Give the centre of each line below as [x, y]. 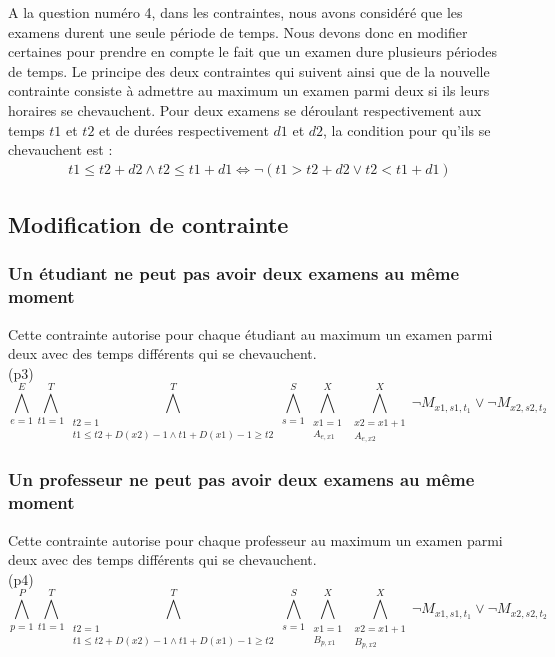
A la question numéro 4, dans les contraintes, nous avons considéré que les [235, 12]
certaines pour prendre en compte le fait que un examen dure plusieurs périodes [253, 51]
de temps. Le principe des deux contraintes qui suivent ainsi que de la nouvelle [249, 70]
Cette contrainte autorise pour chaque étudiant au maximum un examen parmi [250, 333]
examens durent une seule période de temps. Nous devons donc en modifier [238, 31]
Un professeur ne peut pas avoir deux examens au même [241, 479]
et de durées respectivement [184, 129]
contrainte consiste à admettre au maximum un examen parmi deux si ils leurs [249, 90]
